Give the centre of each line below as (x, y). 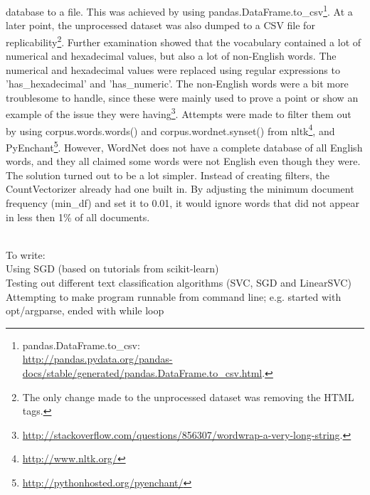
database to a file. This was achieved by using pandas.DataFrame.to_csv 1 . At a (179, 10)
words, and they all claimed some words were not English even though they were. (183, 161)
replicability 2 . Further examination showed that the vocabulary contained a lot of (184, 41)
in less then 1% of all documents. (78, 217)
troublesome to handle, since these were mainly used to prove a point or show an (182, 97)
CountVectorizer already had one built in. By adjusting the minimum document (180, 189)
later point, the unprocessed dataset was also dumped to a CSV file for (160, 25)
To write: (26, 254)
